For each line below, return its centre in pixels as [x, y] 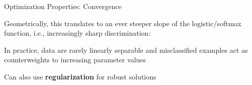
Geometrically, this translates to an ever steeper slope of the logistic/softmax [123, 23]
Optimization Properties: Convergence [63, 6]
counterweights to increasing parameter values [75, 60]
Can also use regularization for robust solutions [80, 76]
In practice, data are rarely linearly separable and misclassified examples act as [126, 50]
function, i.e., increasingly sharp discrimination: [77, 33]
